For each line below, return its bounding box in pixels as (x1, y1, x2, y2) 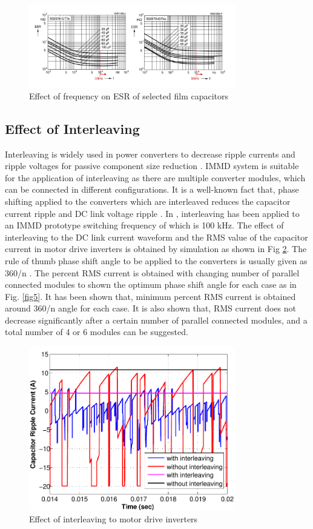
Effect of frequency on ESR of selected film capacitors (29, 89, 229, 102)
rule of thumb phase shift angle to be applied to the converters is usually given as (5, 254, 308, 267)
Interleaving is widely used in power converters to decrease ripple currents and (5, 147, 295, 160)
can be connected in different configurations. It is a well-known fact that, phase (5, 183, 299, 196)
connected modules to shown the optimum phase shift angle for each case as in (5, 278, 297, 291)
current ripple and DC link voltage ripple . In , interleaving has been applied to (5, 207, 300, 219)
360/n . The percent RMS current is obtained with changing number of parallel (5, 266, 300, 279)
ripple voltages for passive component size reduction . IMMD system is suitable (5, 159, 299, 172)
